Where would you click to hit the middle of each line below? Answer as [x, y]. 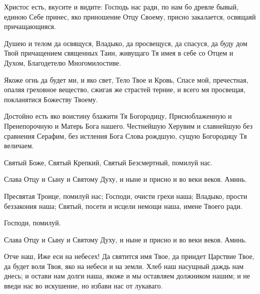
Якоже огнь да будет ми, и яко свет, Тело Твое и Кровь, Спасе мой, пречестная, [126, 79]
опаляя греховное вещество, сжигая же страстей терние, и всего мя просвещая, [125, 89]
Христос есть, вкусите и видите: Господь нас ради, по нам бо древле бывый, [121, 7]
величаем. [19, 145]
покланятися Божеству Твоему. [51, 99]
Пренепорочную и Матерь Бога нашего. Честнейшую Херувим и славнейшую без [128, 125]
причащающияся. [30, 26]
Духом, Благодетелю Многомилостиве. [63, 62]
